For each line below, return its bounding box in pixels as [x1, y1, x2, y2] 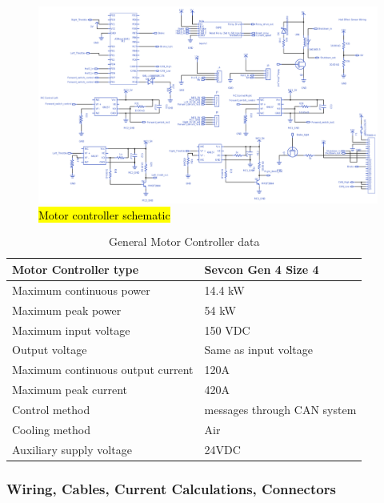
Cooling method [12, 421, 91, 437]
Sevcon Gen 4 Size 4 [204, 260, 319, 277]
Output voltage [12, 341, 87, 358]
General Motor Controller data [108, 233, 260, 250]
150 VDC [204, 321, 250, 338]
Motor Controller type [12, 260, 139, 277]
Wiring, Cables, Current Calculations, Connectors [6, 478, 336, 498]
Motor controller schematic [38, 206, 170, 223]
